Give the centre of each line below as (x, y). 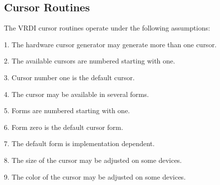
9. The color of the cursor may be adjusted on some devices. (95, 176)
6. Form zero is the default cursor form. (64, 127)
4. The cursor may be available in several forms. (76, 94)
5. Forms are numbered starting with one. (67, 110)
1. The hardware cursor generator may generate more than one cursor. (110, 44)
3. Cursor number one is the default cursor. (69, 77)
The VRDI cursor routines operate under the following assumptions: (107, 28)
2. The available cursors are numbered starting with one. (90, 61)
